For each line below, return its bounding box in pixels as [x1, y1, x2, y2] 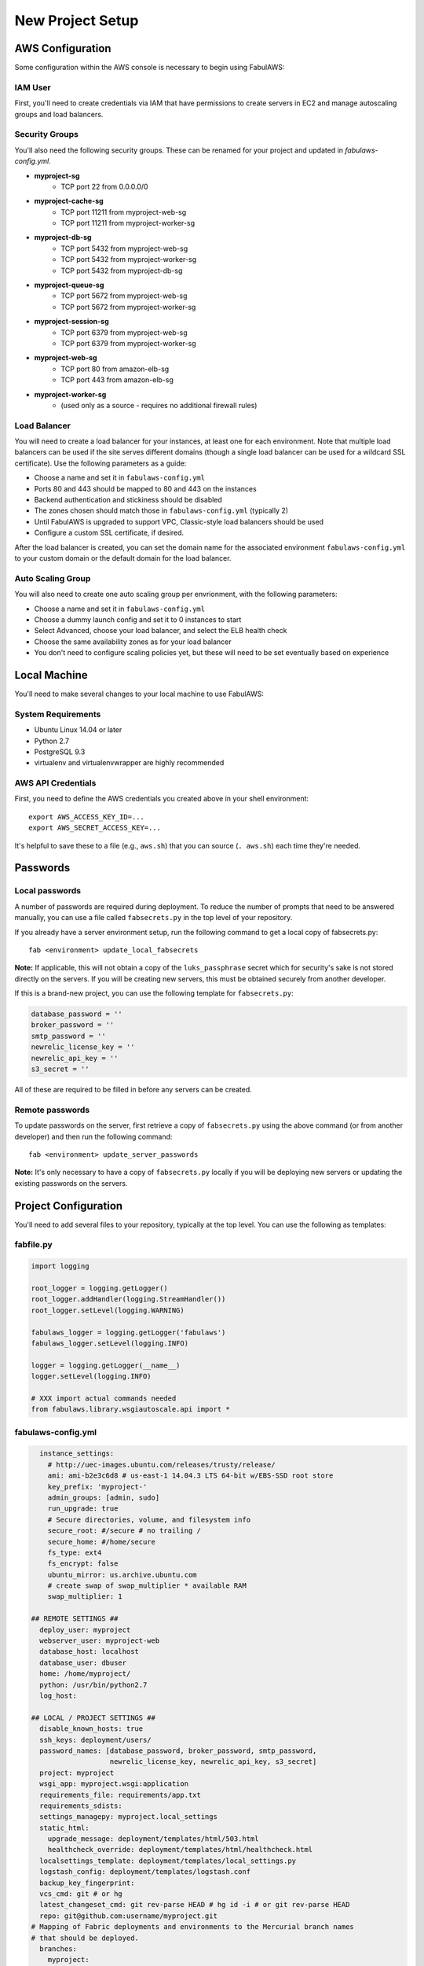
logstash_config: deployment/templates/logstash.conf [39, 1868, 251, 1876]
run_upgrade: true [47, 1504, 119, 1513]
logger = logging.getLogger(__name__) [31, 1360, 181, 1370]
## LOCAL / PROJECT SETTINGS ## [31, 1713, 156, 1722]
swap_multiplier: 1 [47, 1592, 123, 1601]
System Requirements [14, 709, 101, 720]
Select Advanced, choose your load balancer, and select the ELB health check [34, 626, 287, 635]
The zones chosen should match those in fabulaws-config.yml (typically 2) [34, 506, 289, 515]
